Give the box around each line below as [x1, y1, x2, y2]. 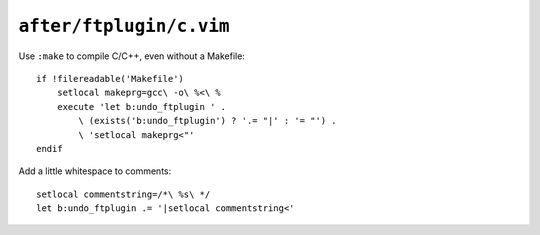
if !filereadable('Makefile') [36, 73, 185, 84]
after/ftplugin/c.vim [18, 15, 230, 37]
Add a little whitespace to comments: [18, 165, 172, 177]
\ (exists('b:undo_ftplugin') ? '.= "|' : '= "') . [78, 115, 337, 127]
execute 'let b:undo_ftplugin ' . [56, 101, 227, 112]
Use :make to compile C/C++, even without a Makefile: [18, 50, 245, 62]
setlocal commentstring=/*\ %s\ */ [36, 188, 211, 200]
